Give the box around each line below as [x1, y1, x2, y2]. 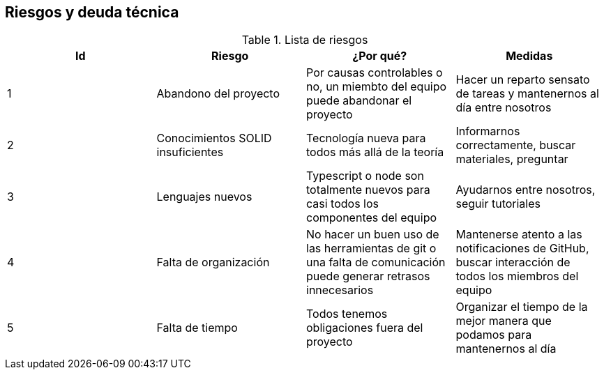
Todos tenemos [306, 307, 388, 321]
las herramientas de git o [306, 241, 437, 256]
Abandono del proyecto [156, 86, 280, 101]
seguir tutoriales [455, 197, 541, 211]
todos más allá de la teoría [306, 145, 444, 160]
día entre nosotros [455, 100, 552, 115]
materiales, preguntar [455, 152, 568, 167]
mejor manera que [455, 314, 552, 328]
